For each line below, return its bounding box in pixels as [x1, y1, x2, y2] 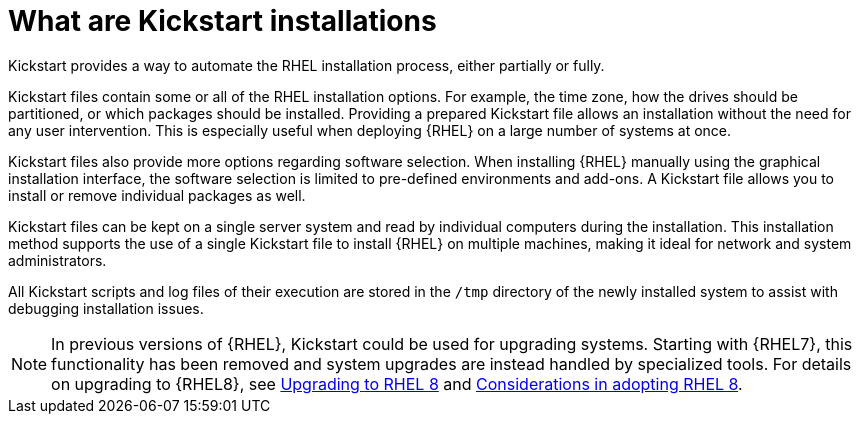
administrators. [8, 251, 107, 269]
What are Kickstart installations [8, 4, 437, 38]
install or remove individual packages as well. [8, 186, 306, 204]
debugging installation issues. [8, 299, 204, 317]
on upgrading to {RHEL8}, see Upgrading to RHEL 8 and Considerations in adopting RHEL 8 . [51, 373, 743, 394]
